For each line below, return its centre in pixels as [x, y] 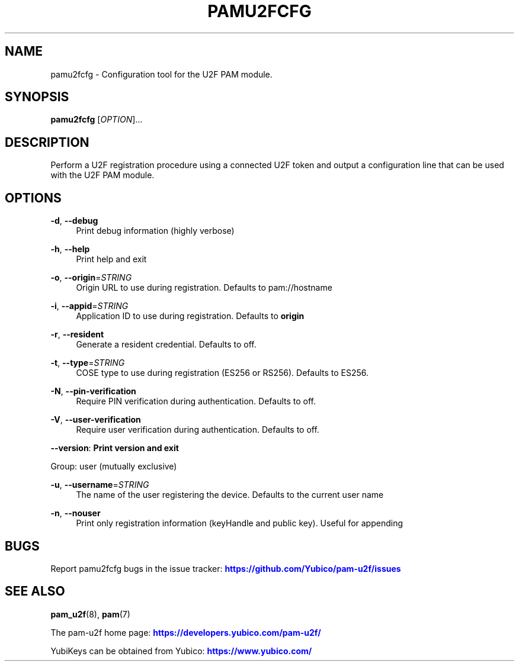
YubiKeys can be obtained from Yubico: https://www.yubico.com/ [181, 651]
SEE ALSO [35, 591]
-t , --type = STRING [88, 363]
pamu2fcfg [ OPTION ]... [97, 120]
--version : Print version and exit [115, 448]
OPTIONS [33, 198]
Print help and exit [111, 259]
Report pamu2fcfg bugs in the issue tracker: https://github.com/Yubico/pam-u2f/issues [226, 568]
